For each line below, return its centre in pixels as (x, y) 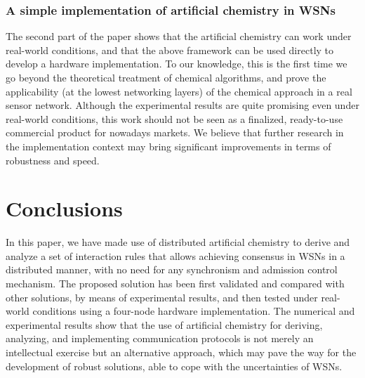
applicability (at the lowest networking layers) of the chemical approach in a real (179, 91)
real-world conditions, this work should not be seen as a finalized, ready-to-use (174, 118)
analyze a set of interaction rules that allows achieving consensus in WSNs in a (175, 255)
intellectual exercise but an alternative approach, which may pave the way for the (181, 352)
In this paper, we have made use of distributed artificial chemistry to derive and (178, 242)
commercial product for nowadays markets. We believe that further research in (175, 132)
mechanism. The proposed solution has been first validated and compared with (175, 283)
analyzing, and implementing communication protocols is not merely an (160, 338)
